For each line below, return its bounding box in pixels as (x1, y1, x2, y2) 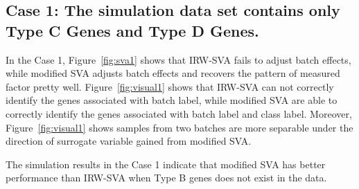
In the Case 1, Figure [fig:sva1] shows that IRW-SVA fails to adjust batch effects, (6, 52, 351, 66)
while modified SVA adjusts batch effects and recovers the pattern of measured (6, 66, 340, 80)
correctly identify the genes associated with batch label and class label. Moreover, (6, 106, 352, 120)
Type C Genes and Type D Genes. (6, 19, 259, 41)
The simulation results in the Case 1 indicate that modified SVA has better (6, 156, 326, 171)
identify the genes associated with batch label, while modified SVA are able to (6, 93, 338, 107)
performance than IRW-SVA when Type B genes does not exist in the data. (6, 170, 327, 185)
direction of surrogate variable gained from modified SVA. (6, 134, 252, 148)
